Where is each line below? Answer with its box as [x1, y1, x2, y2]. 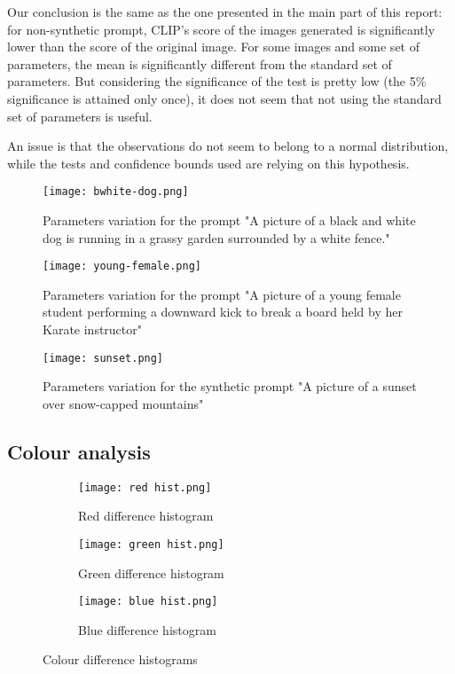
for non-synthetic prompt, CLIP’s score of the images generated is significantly [7, 20, 435, 38]
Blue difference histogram [78, 620, 216, 639]
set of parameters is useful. [7, 106, 153, 125]
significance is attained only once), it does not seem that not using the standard [7, 89, 442, 107]
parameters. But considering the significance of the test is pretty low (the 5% [7, 72, 427, 90]
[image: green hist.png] [78, 537, 224, 551]
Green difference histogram [78, 563, 224, 582]
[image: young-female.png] [43, 260, 201, 273]
